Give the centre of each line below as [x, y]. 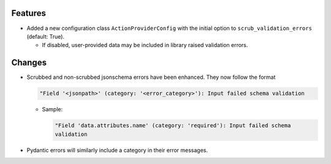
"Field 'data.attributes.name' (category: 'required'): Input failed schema [173, 126]
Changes [29, 63]
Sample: [52, 110]
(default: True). [45, 36]
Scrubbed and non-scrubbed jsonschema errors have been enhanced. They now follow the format [151, 77]
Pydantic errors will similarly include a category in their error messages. [117, 150]
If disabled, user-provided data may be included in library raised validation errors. [145, 45]
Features [29, 13]
